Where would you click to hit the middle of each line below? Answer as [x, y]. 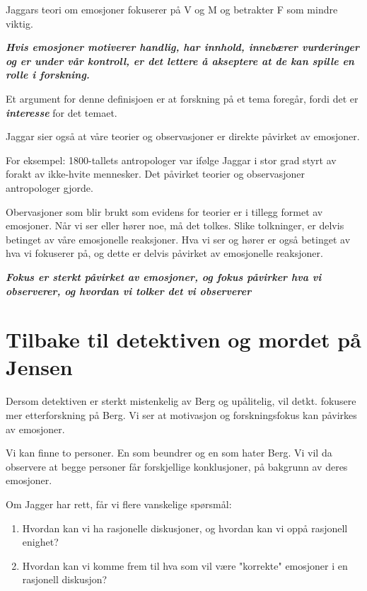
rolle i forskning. [48, 75]
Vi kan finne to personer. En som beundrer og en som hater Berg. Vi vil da [169, 453]
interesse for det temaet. [62, 112]
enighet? [40, 542]
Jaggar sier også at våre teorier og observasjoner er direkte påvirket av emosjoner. [183, 136]
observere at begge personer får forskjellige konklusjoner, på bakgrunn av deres [177, 466]
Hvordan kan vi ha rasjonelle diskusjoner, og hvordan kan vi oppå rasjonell [185, 528]
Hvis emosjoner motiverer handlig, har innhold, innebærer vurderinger [183, 47]
